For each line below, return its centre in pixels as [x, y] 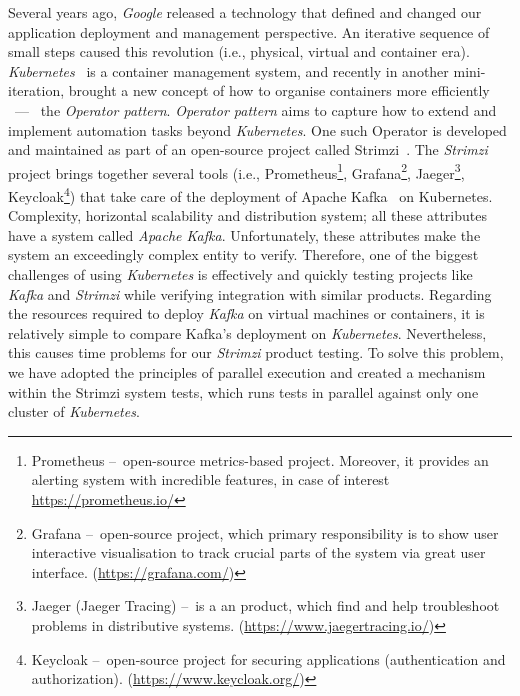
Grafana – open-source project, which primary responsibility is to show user [265, 532]
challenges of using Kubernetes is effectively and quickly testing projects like [240, 274]
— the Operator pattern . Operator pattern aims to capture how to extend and [255, 109]
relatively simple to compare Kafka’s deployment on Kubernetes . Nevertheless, [247, 332]
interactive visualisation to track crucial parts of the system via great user [258, 552]
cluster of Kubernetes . [74, 411]
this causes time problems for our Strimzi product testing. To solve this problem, [256, 352]
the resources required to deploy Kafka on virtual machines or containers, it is [246, 313]
